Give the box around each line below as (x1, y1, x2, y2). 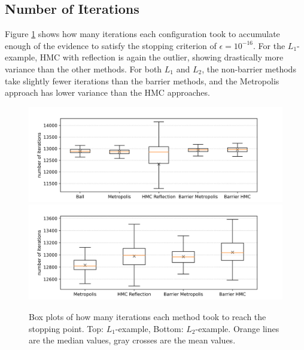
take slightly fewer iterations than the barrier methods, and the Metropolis (5, 74, 279, 87)
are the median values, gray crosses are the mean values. (29, 334, 236, 346)
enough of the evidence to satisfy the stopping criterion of (5, 39, 217, 51)
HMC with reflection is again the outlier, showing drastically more (39, 51, 284, 63)
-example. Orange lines (195, 322, 279, 334)
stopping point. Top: (29, 322, 104, 334)
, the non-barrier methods (202, 62, 296, 75)
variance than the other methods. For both (5, 62, 162, 75)
